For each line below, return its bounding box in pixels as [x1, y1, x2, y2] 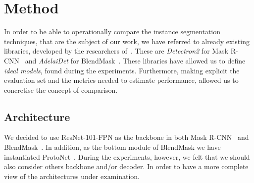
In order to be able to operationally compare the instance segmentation [4, 26, 221, 37]
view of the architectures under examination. [4, 171, 140, 181]
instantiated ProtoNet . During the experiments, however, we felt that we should [4, 151, 250, 162]
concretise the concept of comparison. [4, 84, 118, 95]
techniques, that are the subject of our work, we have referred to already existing [4, 36, 250, 46]
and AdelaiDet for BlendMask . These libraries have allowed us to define [25, 55, 246, 65]
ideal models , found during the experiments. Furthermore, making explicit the [4, 65, 240, 75]
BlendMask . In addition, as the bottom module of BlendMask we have [4, 142, 221, 152]
